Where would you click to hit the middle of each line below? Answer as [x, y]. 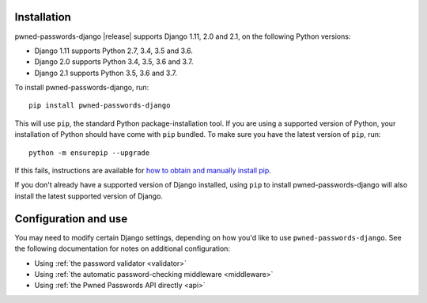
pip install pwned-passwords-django [100, 106]
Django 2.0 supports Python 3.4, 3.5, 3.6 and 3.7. [114, 62]
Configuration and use [71, 219]
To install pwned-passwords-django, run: [82, 88]
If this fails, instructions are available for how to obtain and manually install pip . [143, 171]
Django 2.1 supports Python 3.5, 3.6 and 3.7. [106, 73]
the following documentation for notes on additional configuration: [123, 248]
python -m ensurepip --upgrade [89, 153]
